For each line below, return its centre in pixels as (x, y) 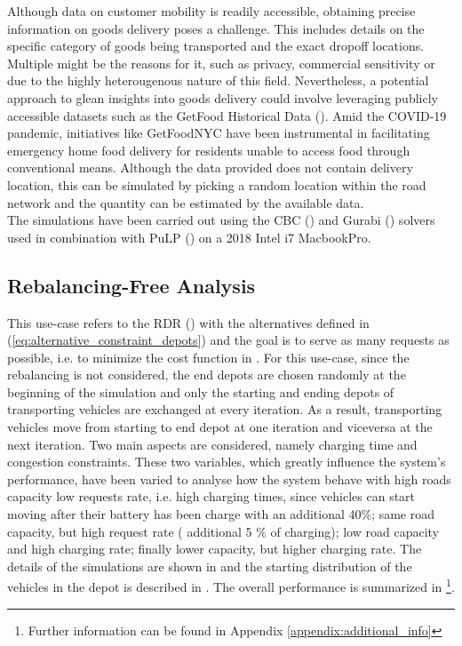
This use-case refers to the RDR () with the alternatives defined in (188, 322)
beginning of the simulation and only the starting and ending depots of (201, 391)
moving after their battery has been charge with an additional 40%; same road (221, 514)
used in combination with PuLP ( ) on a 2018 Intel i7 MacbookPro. (189, 237)
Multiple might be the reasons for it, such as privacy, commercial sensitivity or (221, 63)
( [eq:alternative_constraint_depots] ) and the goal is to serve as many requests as (228, 340)
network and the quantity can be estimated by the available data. (186, 202)
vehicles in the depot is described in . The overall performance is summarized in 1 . (231, 586)
